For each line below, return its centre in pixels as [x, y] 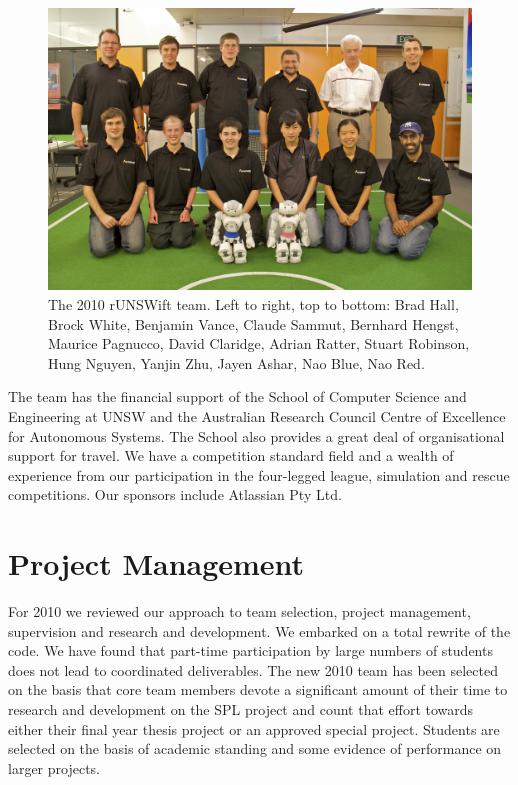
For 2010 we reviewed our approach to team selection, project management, [239, 611]
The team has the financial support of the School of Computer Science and [237, 396]
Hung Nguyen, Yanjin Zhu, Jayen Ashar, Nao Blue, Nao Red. [236, 362]
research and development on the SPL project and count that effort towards [241, 709]
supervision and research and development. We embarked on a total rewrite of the [259, 630]
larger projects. [54, 767]
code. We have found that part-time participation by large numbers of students [250, 650]
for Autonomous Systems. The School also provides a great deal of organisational [256, 435]
